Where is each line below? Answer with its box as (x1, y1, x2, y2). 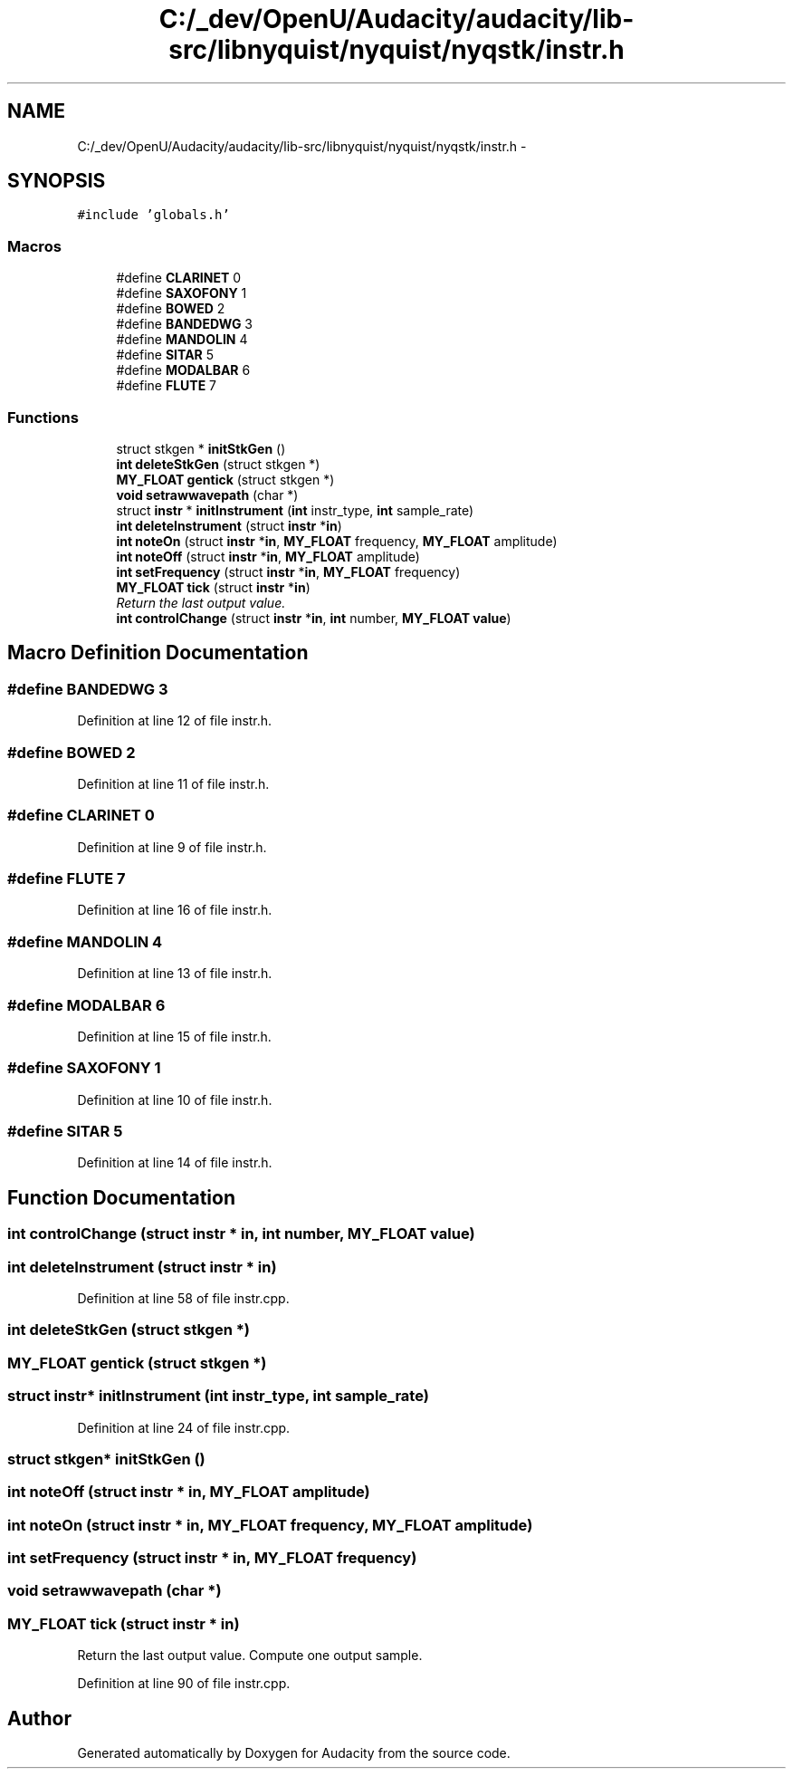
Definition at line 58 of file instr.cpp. (77, 1291, 290, 1306)
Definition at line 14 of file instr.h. (77, 1155, 272, 1171)
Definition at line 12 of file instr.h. (77, 713, 272, 729)
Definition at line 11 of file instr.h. (77, 775, 270, 792)
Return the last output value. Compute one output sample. (77, 1647, 423, 1664)
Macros (7, 236, 62, 255)
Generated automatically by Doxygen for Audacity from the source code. (77, 1744, 511, 1761)
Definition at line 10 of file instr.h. (77, 1091, 272, 1108)
